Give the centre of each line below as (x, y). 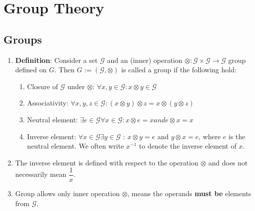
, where (210, 136)
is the (237, 136)
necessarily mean (41, 174)
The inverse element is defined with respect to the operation (107, 162)
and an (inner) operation (145, 60)
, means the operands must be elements (189, 193)
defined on (31, 70)
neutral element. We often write (76, 146)
